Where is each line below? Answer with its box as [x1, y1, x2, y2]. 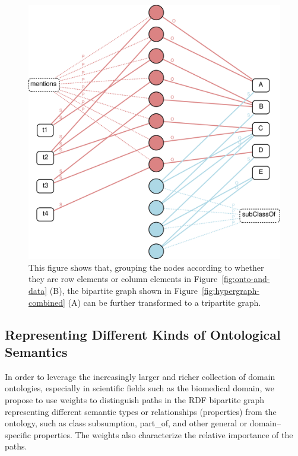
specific [5, 428, 31, 441]
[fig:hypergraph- [201, 284, 259, 296]
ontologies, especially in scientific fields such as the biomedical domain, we [5, 382, 274, 394]
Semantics [5, 342, 68, 360]
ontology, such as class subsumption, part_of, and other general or [5, 417, 248, 429]
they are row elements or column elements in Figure [28, 273, 218, 285]
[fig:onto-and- [221, 273, 270, 285]
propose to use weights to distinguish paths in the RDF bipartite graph [5, 393, 265, 406]
